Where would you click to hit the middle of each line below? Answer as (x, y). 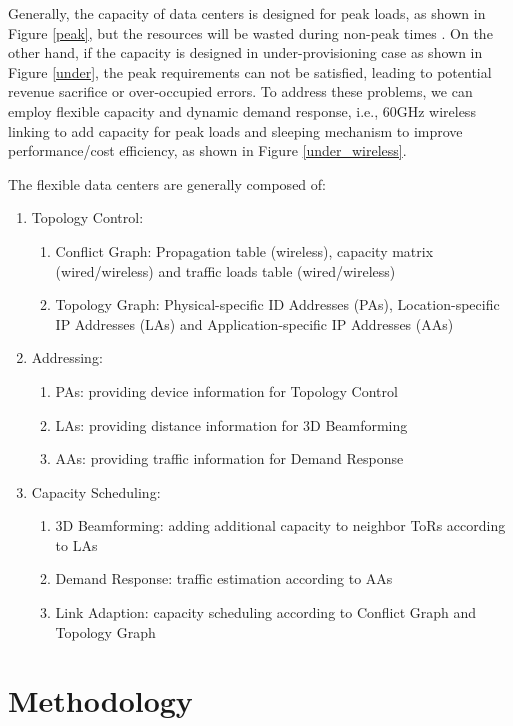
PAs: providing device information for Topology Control (226, 390)
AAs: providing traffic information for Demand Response (229, 458)
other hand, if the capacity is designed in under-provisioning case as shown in (245, 52)
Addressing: (67, 357)
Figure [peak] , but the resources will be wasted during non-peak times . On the (250, 32)
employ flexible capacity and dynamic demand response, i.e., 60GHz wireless (242, 110)
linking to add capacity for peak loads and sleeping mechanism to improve (235, 130)
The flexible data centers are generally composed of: (167, 183)
